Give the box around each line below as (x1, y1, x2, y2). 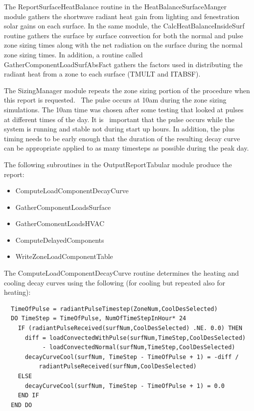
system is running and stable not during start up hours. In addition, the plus (4, 124, 235, 134)
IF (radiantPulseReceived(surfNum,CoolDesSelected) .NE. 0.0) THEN (18, 325, 242, 332)
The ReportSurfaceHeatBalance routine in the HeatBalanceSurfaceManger (4, 1, 227, 11)
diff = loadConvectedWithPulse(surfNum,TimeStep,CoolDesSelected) (24, 334, 246, 341)
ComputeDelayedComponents (15, 234, 104, 245)
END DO (11, 401, 32, 409)
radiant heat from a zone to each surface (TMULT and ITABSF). (4, 69, 201, 79)
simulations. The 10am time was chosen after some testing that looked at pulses (4, 104, 244, 114)
